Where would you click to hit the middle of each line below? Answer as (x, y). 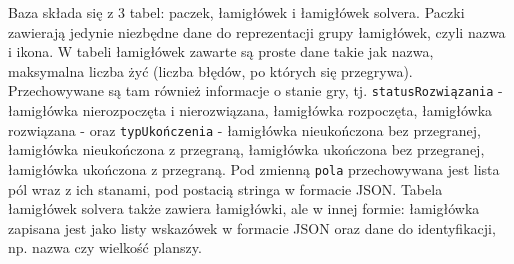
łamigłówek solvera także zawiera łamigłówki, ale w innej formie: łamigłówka (244, 208)
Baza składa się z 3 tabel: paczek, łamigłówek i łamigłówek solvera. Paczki (236, 12)
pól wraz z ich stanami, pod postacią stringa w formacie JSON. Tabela (225, 188)
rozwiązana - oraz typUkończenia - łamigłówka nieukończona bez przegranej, (244, 129)
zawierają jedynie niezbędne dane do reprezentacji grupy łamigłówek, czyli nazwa (257, 31)
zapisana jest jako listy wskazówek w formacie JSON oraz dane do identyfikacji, (252, 227)
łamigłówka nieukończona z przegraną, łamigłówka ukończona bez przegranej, (246, 149)
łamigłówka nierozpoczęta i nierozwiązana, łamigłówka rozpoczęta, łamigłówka (250, 110)
